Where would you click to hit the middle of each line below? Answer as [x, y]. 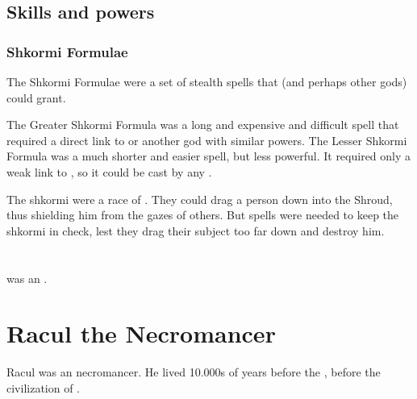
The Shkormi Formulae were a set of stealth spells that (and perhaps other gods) [207, 81]
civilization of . [44, 387]
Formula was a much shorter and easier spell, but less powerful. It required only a [209, 156]
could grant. [36, 97]
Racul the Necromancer [141, 333]
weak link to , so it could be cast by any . [109, 171]
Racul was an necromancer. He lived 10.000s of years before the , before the [194, 372]
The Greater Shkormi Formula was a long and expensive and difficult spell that [203, 125]
